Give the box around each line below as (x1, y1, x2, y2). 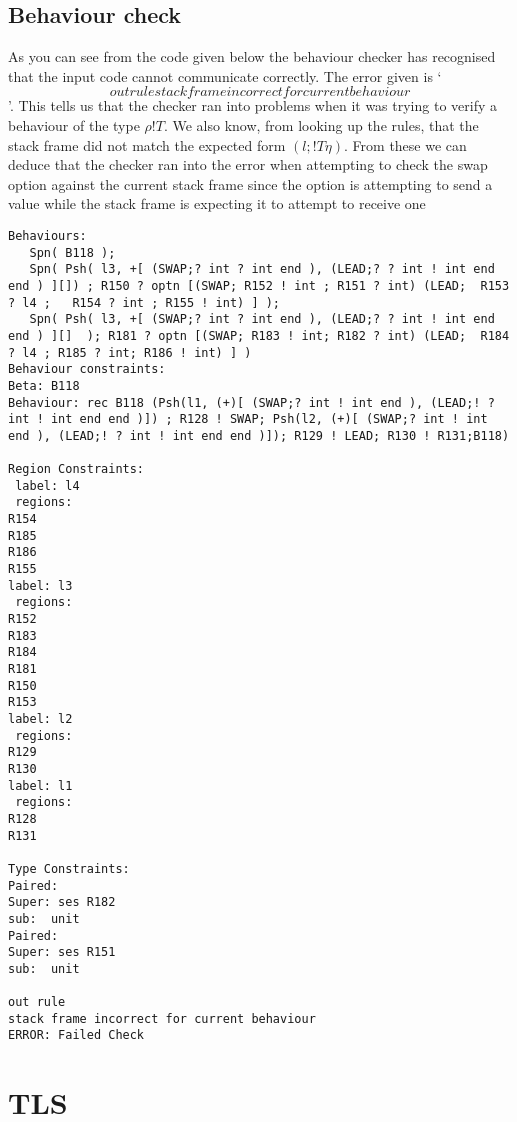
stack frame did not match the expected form (8, 134, 286, 155)
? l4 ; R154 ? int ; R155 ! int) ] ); (8, 295, 281, 310)
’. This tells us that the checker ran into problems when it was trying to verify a (8, 95, 497, 116)
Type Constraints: (8, 861, 130, 876)
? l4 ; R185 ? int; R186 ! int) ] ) (8, 345, 252, 360)
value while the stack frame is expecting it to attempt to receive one (8, 193, 426, 214)
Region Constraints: (8, 462, 145, 477)
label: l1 (8, 778, 73, 793)
